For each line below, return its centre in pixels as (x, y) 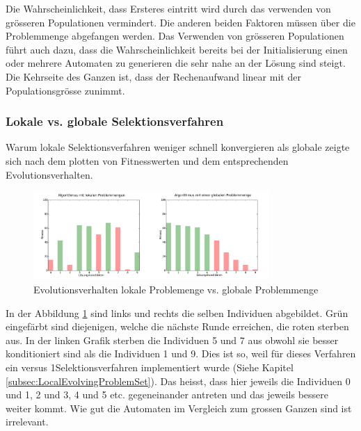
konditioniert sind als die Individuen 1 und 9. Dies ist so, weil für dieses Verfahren (181, 353)
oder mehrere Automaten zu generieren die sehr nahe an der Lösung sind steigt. (176, 63)
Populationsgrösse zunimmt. (65, 90)
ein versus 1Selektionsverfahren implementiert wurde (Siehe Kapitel (150, 367)
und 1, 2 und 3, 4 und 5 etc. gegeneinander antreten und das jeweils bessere (167, 395)
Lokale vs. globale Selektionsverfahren (115, 121)
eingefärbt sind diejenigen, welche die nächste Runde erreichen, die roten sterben (177, 326)
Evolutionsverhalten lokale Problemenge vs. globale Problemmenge (176, 289)
